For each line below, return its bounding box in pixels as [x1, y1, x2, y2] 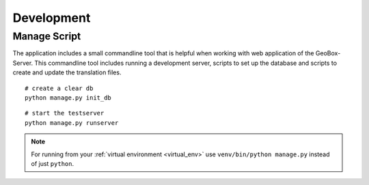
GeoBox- [315, 49, 341, 57]
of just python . [31, 159, 74, 167]
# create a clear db [25, 84, 94, 92]
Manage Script [12, 30, 81, 42]
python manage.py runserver [25, 119, 119, 126]
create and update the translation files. [12, 68, 122, 76]
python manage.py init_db [25, 94, 112, 102]
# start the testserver [25, 109, 105, 117]
